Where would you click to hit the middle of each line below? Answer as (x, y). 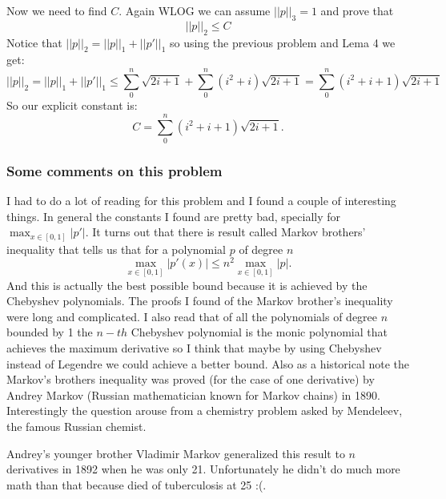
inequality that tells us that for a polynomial (117, 249)
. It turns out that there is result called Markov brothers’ (225, 232)
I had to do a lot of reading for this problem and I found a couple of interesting (201, 201)
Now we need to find (57, 10)
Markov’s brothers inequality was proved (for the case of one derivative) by (191, 379)
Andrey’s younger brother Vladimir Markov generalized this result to (176, 453)
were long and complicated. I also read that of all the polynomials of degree (192, 316)
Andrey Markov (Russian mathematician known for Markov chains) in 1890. (193, 394)
